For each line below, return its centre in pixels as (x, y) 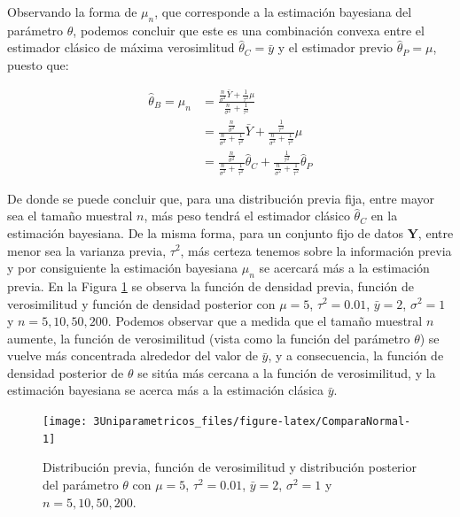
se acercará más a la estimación (344, 268)
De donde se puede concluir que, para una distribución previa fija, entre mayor (221, 198)
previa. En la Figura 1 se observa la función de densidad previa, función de (211, 286)
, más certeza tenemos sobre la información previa (316, 250)
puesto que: (38, 64)
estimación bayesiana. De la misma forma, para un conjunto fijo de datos (206, 232)
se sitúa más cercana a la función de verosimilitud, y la (287, 372)
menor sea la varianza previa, (87, 250)
